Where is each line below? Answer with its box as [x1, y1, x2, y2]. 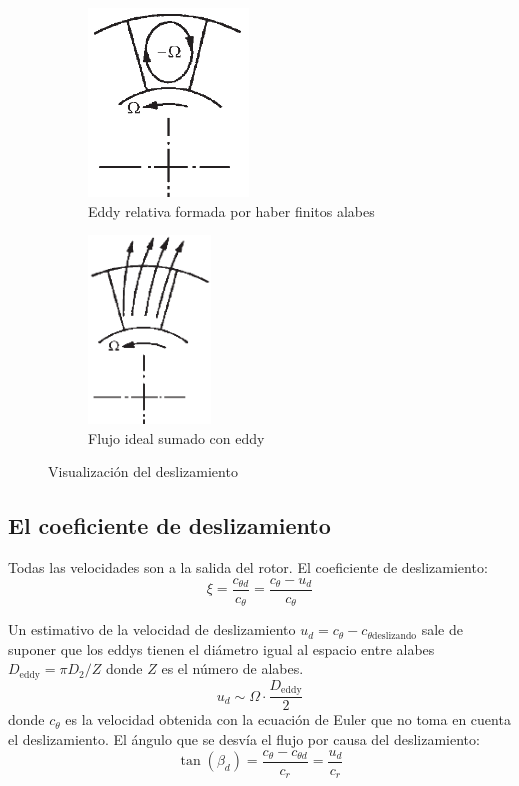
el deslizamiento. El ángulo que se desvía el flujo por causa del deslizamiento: [8, 728, 480, 749]
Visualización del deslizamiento [48, 461, 238, 482]
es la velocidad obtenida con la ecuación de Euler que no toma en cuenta [65, 709, 511, 730]
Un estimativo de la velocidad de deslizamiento [8, 619, 296, 640]
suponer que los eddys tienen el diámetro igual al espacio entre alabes [8, 638, 435, 659]
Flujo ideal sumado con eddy [88, 427, 265, 448]
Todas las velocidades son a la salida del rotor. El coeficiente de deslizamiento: [8, 557, 488, 578]
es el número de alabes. [161, 658, 304, 679]
